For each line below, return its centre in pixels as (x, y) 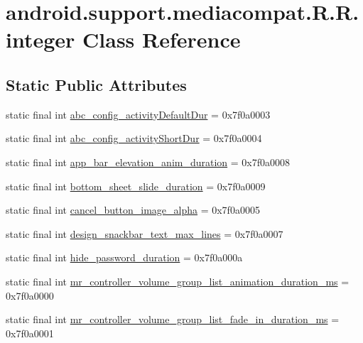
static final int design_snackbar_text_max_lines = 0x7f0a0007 (145, 233)
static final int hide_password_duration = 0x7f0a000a (124, 257)
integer (40, 39)
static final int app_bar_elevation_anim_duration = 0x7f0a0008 (148, 162)
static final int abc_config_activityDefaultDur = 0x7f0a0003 (138, 114)
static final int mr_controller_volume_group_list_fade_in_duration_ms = (173, 319)
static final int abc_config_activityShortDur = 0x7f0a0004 (134, 138)
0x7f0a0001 (30, 333)
